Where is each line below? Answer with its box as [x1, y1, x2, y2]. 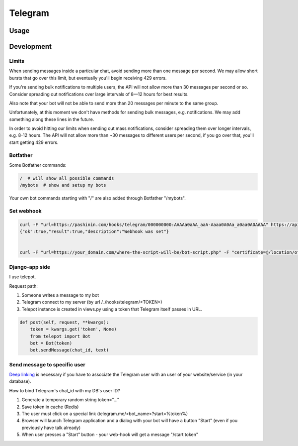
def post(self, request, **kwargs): [19, 319, 109, 325]
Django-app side [9, 263, 51, 270]
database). [9, 378, 32, 384]
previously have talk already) [21, 425, 81, 431]
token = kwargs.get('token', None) [30, 327, 117, 332]
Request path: [9, 283, 38, 289]
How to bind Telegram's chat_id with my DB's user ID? [9, 387, 120, 393]
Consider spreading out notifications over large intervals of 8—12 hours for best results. [9, 91, 189, 97]
